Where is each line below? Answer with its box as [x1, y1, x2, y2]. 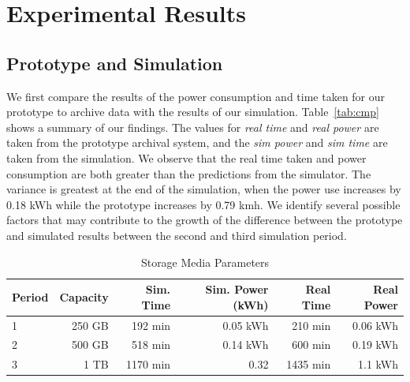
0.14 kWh [222, 336, 269, 353]
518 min [132, 336, 171, 353]
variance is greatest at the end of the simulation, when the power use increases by [6, 181, 401, 197]
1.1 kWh [358, 356, 398, 373]
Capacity [59, 288, 109, 305]
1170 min [126, 356, 171, 373]
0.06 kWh [352, 316, 398, 333]
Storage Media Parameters [140, 253, 270, 270]
